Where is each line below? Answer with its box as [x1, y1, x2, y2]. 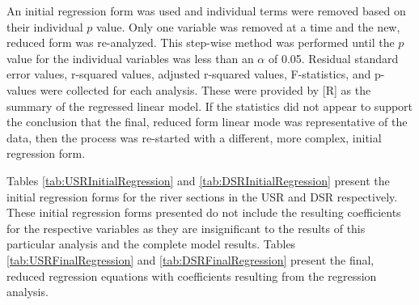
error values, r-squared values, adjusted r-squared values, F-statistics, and [6, 66, 371, 83]
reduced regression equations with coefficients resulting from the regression [6, 267, 377, 284]
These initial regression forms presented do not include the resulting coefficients [6, 204, 401, 221]
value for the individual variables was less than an [6, 49, 254, 66]
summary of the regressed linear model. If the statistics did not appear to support [6, 97, 413, 114]
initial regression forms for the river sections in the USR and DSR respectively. [6, 188, 398, 205]
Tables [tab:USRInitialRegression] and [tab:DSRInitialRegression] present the [6, 172, 390, 189]
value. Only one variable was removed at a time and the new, [95, 18, 400, 35]
